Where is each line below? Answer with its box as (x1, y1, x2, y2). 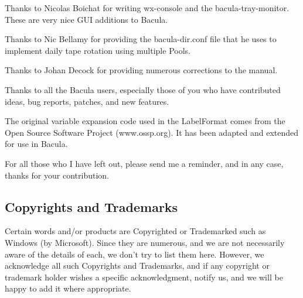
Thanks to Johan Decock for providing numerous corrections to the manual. (5, 64, 278, 76)
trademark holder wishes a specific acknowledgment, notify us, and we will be (5, 270, 283, 283)
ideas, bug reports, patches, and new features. (5, 95, 169, 107)
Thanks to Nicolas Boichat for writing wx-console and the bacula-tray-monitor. (5, 2, 290, 13)
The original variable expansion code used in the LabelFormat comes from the (5, 115, 285, 127)
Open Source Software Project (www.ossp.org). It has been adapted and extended (5, 126, 299, 138)
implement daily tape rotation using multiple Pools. (5, 44, 190, 56)
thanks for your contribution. (5, 169, 109, 181)
